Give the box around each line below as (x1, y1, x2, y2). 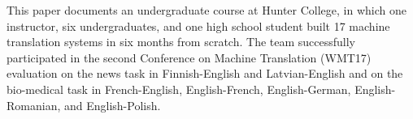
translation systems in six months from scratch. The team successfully (7, 33, 356, 50)
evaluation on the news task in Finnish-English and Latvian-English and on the (7, 65, 403, 82)
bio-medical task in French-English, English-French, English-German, (7, 80, 351, 97)
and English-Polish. (63, 96, 161, 113)
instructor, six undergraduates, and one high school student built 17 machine (7, 17, 390, 34)
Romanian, (7, 96, 61, 113)
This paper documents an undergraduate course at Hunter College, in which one (7, 2, 406, 18)
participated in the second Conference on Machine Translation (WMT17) (7, 49, 372, 66)
